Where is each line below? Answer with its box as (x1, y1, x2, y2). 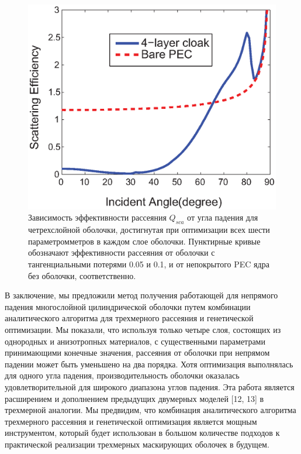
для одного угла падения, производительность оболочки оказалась (5, 369, 240, 381)
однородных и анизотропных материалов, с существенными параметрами (5, 335, 265, 347)
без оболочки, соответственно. (28, 269, 136, 281)
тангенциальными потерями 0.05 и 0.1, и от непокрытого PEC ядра (28, 258, 269, 270)
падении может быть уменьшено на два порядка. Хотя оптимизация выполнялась (5, 357, 293, 370)
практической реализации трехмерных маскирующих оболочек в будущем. (5, 438, 269, 450)
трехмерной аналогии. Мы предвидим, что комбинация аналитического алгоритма (5, 404, 296, 416)
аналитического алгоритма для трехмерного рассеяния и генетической (5, 312, 254, 324)
